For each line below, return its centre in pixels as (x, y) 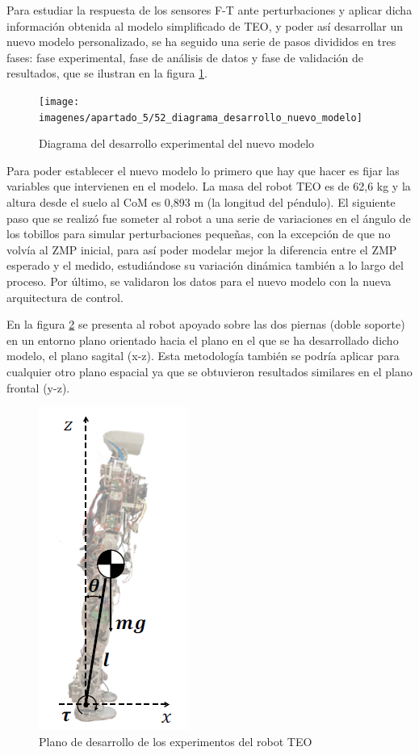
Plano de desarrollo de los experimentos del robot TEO (176, 741)
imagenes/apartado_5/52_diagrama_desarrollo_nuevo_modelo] (201, 117)
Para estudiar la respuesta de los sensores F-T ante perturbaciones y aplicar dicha (209, 10)
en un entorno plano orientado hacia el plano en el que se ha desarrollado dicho (203, 340)
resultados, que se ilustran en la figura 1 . (107, 73)
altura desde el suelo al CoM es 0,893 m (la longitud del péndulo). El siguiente (201, 202)
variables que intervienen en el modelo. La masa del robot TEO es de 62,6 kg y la (209, 186)
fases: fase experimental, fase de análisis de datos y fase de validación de (185, 57)
